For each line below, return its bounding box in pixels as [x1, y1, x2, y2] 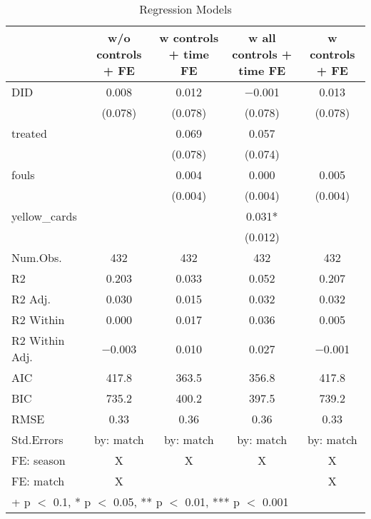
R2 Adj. [11, 291, 51, 307]
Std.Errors [11, 431, 63, 448]
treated [11, 125, 47, 141]
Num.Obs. [11, 249, 62, 266]
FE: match [11, 473, 65, 489]
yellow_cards [11, 208, 77, 224]
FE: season [11, 452, 66, 468]
